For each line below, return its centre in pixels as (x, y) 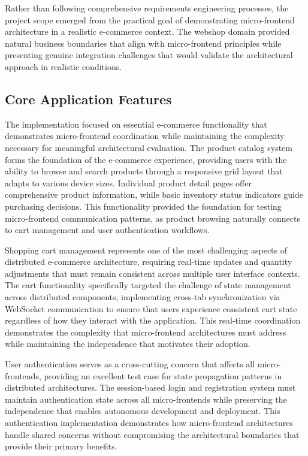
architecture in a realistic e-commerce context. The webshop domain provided (147, 31)
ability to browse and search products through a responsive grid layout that (144, 171)
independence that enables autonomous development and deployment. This (143, 411)
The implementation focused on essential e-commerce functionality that (136, 124)
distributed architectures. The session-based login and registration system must (150, 387)
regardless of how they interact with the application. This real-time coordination (153, 320)
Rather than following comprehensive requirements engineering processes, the (147, 8)
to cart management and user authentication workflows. (107, 230)
